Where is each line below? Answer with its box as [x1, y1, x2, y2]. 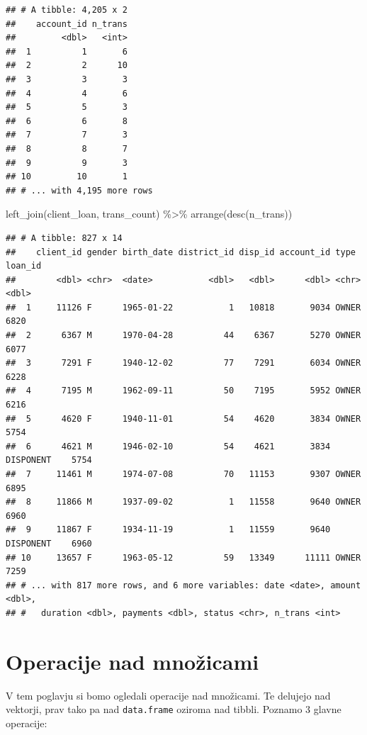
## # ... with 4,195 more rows [6, 185, 153, 196]
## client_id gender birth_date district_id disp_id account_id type [6, 247, 356, 257]
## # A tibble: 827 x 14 [6, 232, 123, 243]
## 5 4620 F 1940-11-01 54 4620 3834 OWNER [6, 413, 361, 424]
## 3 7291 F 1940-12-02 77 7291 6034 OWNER [6, 358, 361, 369]
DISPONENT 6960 [6, 538, 92, 549]
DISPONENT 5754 [6, 455, 92, 466]
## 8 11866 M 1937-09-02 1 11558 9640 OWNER [6, 497, 361, 507]
